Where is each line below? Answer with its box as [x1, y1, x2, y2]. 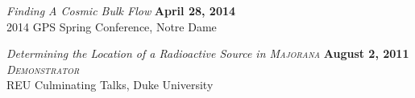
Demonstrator [6, 60, 80, 77]
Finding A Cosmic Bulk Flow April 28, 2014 [6, 2, 236, 18]
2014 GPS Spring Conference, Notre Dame [6, 18, 217, 35]
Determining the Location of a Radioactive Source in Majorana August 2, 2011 [6, 45, 409, 62]
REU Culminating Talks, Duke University [6, 76, 214, 93]
